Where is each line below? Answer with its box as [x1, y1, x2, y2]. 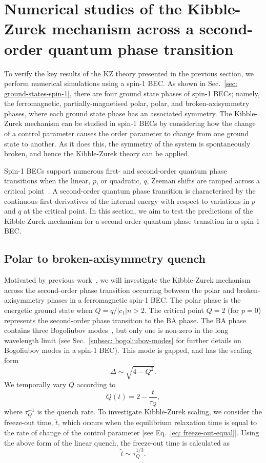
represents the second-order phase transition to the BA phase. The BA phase [4, 314, 247, 325]
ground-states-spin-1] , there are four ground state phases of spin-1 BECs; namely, [4, 88, 260, 98]
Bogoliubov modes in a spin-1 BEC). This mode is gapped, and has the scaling [4, 345, 252, 355]
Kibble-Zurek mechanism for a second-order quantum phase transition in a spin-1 [4, 215, 260, 226]
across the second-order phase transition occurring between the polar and [4, 284, 235, 295]
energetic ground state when [4, 304, 93, 315]
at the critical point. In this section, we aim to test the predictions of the [24, 205, 253, 216]
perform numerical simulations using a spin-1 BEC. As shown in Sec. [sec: [4, 78, 237, 89]
